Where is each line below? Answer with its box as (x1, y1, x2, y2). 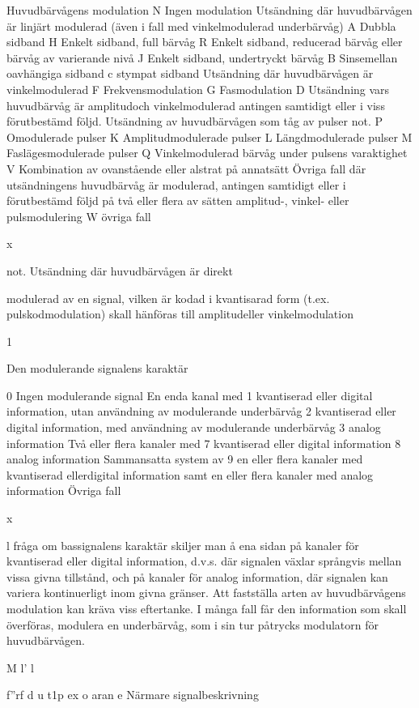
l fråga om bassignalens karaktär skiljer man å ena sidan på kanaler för (6, 536, 359, 553)
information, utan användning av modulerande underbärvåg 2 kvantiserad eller (6, 403, 396, 420)
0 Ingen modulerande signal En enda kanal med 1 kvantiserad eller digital (6, 386, 373, 403)
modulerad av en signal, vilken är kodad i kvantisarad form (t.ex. (6, 289, 330, 306)
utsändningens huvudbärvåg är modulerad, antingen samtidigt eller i (6, 176, 346, 193)
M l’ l (6, 659, 34, 676)
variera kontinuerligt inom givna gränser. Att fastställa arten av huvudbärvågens (6, 584, 406, 601)
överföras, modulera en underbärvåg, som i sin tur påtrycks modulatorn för (6, 616, 379, 633)
